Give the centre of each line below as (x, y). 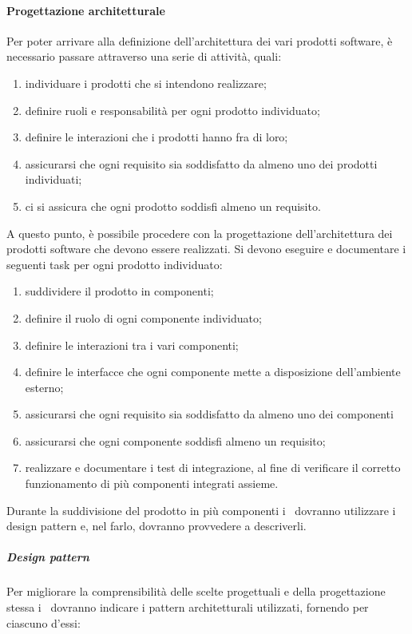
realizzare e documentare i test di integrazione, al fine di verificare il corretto (213, 468)
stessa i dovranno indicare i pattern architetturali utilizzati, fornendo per (188, 607)
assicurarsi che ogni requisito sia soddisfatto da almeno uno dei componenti (209, 414)
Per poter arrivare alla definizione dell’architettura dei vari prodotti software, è (200, 40)
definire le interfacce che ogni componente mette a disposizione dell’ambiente (213, 372)
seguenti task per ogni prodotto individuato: (115, 264)
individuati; (53, 179)
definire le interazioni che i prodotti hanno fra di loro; (156, 137)
